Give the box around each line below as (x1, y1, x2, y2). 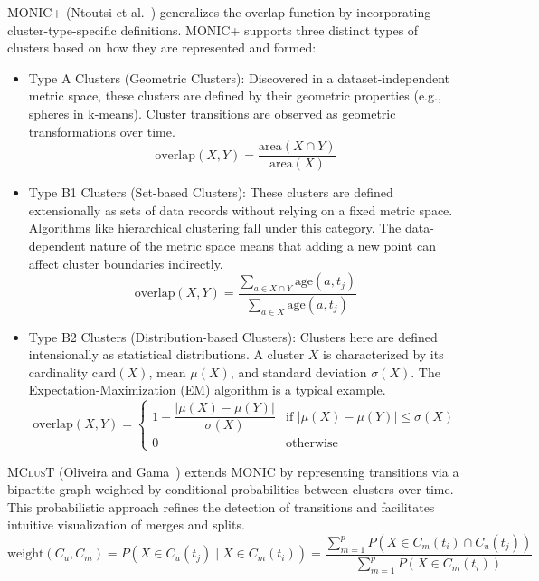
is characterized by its (323, 345, 444, 364)
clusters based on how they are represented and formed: (7, 38, 317, 57)
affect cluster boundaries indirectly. (28, 253, 223, 272)
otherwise (286, 437, 338, 451)
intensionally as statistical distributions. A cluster (28, 345, 305, 364)
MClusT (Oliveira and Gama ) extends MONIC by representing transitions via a (7, 462, 459, 481)
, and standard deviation (230, 362, 367, 381)
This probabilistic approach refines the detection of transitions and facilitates (7, 497, 435, 516)
